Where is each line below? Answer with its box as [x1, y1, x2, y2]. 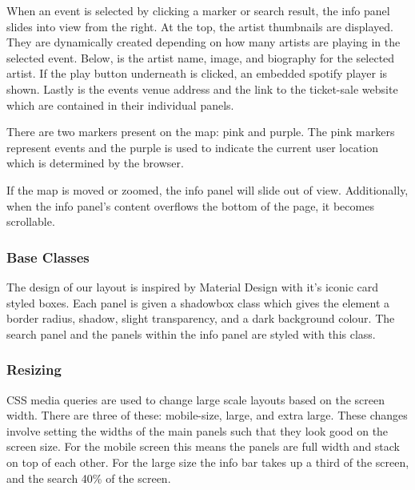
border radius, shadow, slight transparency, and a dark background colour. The [6, 310, 395, 327]
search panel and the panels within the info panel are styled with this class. [6, 325, 376, 342]
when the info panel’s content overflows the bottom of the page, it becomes [6, 197, 374, 214]
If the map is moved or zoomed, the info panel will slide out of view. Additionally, [6, 181, 409, 198]
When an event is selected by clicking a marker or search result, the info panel [6, 2, 390, 18]
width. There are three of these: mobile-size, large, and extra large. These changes [6, 407, 408, 424]
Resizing [6, 359, 62, 380]
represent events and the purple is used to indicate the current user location [6, 139, 378, 155]
